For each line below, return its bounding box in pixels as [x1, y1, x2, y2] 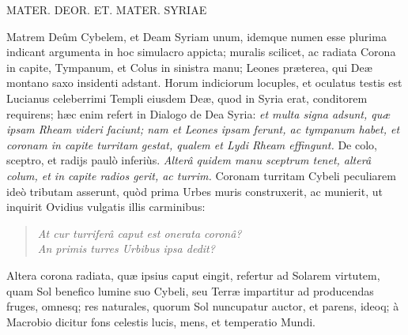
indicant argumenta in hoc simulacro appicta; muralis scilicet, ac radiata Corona [6, 43, 396, 60]
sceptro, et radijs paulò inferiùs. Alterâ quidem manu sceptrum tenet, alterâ [6, 152, 372, 168]
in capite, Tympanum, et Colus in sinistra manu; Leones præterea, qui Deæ [6, 58, 372, 75]
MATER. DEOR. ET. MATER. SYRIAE [6, 2, 207, 17]
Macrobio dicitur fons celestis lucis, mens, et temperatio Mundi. [6, 313, 315, 329]
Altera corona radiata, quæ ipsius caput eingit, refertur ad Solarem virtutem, [6, 266, 380, 283]
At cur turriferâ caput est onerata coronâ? [37, 224, 242, 241]
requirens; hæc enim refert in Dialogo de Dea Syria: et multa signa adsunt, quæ [6, 105, 391, 122]
